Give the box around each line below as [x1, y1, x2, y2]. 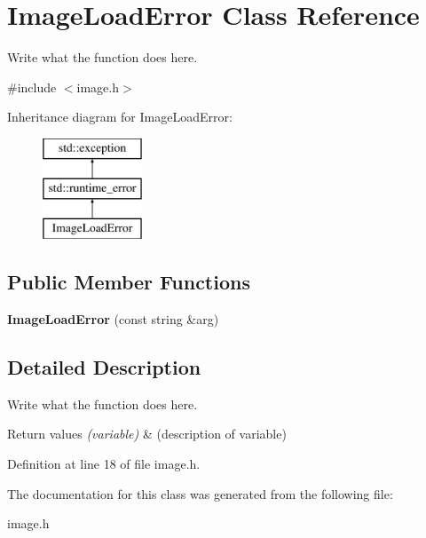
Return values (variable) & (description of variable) [7, 424, 287, 443]
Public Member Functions [7, 268, 250, 296]
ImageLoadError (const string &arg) [7, 310, 219, 328]
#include [7, 77, 57, 96]
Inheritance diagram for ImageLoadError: [7, 107, 233, 126]
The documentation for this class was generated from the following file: [7, 484, 393, 502]
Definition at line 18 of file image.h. [7, 455, 201, 473]
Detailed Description [7, 353, 201, 381]
